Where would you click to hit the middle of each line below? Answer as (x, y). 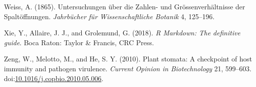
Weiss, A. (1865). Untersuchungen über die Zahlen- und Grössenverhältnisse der (125, 6)
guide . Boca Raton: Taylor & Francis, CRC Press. (79, 42)
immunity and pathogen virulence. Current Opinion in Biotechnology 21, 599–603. (128, 68)
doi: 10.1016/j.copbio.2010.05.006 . (54, 78)
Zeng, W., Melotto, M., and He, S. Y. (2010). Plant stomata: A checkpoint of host (128, 59)
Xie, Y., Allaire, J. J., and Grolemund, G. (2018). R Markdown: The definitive (122, 33)
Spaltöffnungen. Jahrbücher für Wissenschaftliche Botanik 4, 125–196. (109, 16)
